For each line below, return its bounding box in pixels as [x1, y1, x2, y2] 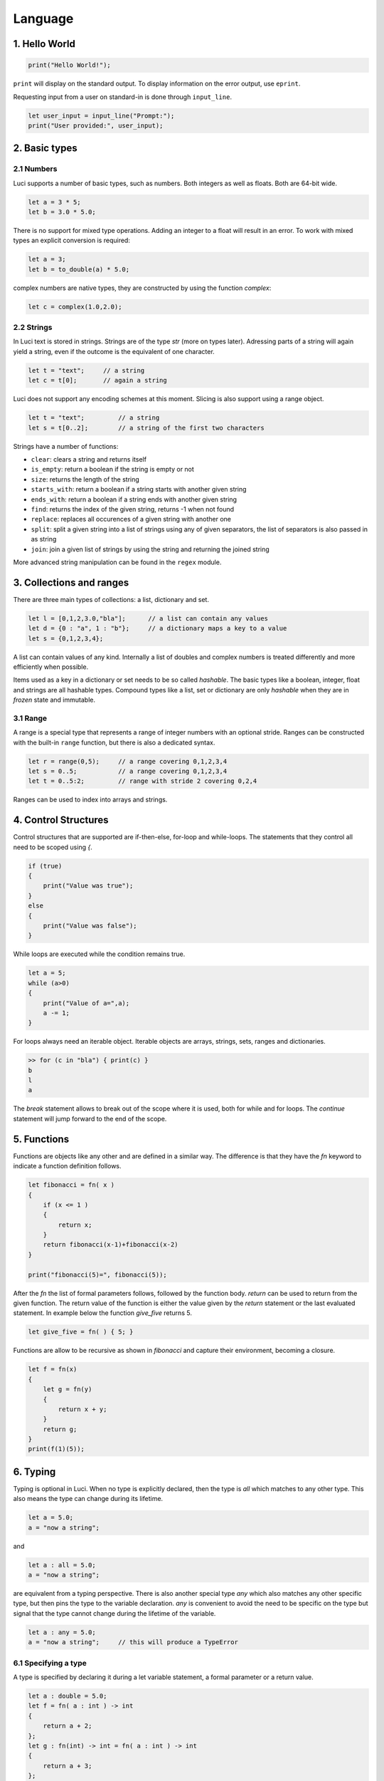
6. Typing [13, 1465, 56, 1478]
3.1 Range [13, 713, 48, 723]
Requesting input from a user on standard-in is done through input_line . [13, 93, 233, 101]
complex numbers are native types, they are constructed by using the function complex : [13, 284, 272, 292]
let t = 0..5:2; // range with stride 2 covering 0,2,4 [28, 777, 257, 785]
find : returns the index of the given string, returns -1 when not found [31, 504, 235, 513]
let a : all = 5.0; [28, 1561, 96, 1569]
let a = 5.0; [28, 1514, 74, 1522]
